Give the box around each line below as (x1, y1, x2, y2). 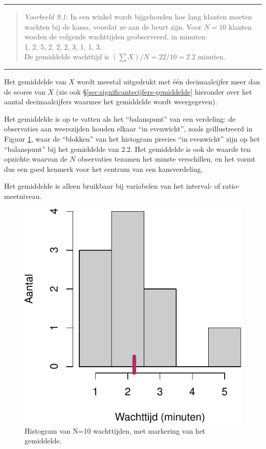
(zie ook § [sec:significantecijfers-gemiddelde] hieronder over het (56, 86, 252, 97)
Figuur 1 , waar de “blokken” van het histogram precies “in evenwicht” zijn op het (4, 133, 260, 144)
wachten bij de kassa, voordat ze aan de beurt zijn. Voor (24, 21, 202, 32)
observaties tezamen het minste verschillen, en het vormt (78, 153, 256, 164)
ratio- (222, 181, 240, 191)
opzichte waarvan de (4, 153, 68, 164)
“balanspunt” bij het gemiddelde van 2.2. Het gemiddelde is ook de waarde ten (4, 143, 251, 154)
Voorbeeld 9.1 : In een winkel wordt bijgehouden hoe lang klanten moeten (24, 11, 252, 21)
